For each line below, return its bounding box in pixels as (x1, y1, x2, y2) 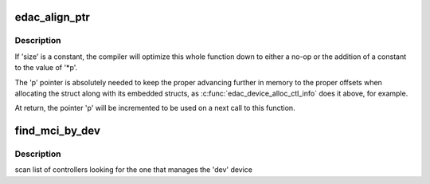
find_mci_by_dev (14, 124, 101, 138)
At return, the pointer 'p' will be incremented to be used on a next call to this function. (14, 104, 295, 113)
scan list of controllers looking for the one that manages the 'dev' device (14, 165, 253, 174)
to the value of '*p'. (14, 63, 78, 72)
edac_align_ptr (14, 10, 91, 24)
